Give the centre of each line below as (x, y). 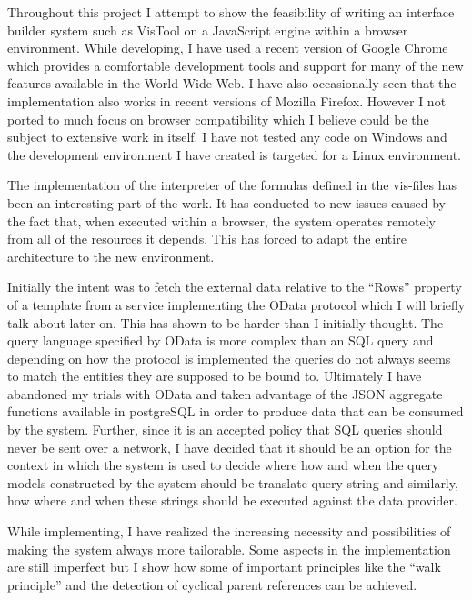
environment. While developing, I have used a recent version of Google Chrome (228, 48)
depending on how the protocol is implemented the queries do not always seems (229, 358)
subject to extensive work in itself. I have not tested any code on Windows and (227, 137)
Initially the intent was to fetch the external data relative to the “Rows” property (235, 287)
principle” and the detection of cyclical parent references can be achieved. (212, 584)
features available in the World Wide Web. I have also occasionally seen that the (232, 83)
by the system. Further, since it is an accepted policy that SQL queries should (225, 430)
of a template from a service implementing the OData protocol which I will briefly (236, 304)
